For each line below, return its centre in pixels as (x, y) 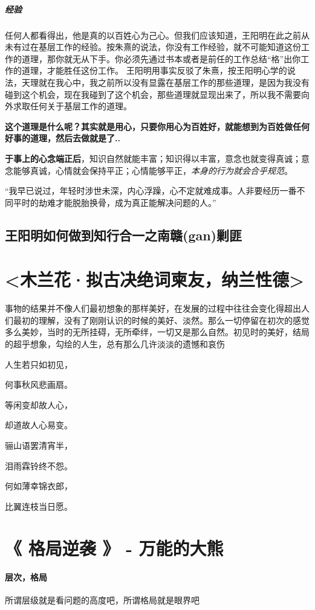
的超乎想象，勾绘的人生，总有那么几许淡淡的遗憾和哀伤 (115, 343)
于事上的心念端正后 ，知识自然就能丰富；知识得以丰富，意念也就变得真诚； (153, 158)
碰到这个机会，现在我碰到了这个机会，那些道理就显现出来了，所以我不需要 (153, 94)
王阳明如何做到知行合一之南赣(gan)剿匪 (124, 235)
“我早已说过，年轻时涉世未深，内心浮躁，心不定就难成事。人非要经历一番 (151, 191)
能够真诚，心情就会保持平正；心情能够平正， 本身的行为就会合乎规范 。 (153, 170)
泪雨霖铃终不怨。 (39, 465)
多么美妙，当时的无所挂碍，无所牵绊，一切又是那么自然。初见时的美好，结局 (157, 332)
